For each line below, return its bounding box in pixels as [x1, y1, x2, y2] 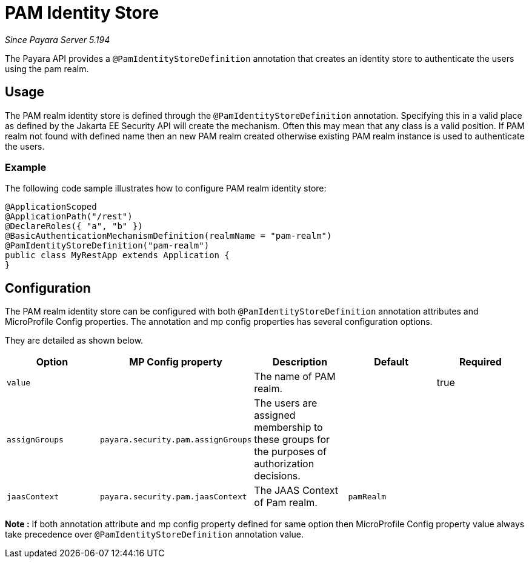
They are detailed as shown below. [5, 335, 144, 346]
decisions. [254, 470, 301, 482]
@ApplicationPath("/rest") [5, 212, 133, 222]
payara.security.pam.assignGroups [99, 435, 252, 444]
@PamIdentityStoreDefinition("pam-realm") [5, 241, 210, 251]
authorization [254, 458, 314, 470]
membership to [254, 421, 323, 434]
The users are [254, 397, 318, 410]
